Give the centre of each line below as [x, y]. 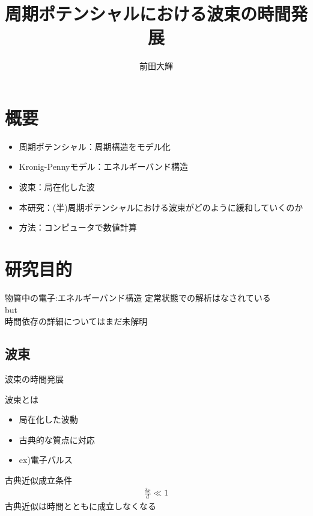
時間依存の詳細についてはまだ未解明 [76, 321]
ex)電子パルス [46, 460]
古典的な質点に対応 [57, 439]
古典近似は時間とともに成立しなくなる [81, 505]
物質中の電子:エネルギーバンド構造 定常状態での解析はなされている [138, 297]
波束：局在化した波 [57, 187]
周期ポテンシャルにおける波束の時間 [148, 14]
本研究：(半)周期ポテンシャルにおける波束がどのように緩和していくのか [161, 207]
